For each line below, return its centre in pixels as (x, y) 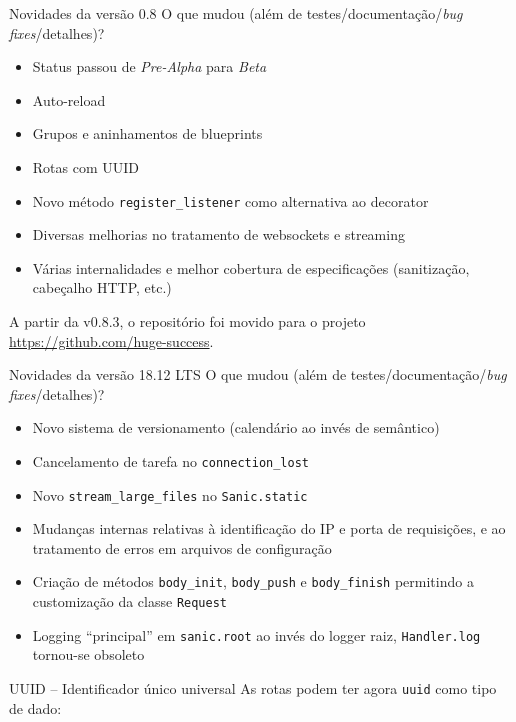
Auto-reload (69, 99)
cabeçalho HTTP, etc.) (102, 287)
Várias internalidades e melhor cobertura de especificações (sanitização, (251, 267)
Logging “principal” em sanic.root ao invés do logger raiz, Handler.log (256, 634)
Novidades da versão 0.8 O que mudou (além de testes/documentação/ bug (236, 13)
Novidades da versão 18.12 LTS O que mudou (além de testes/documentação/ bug (258, 374)
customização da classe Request (129, 601)
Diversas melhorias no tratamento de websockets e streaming (218, 234)
